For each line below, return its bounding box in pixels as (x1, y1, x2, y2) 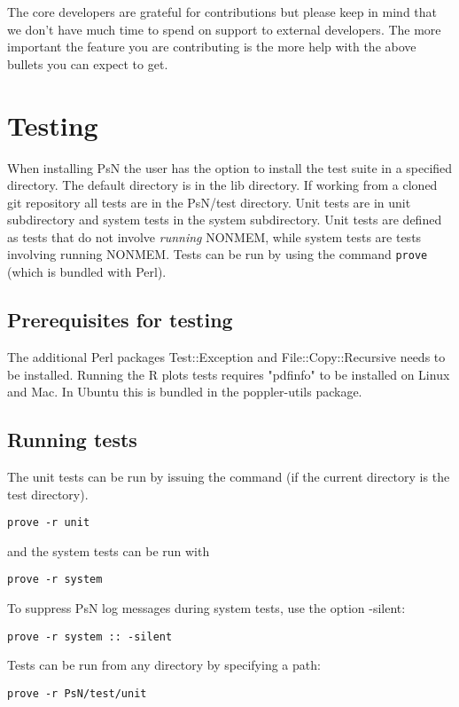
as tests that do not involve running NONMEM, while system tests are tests (7, 227, 422, 246)
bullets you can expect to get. (7, 54, 168, 73)
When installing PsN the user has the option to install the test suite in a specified (7, 158, 453, 177)
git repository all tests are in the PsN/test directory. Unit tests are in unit (7, 192, 411, 211)
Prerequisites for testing (7, 306, 233, 334)
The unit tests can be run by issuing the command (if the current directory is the (7, 467, 450, 485)
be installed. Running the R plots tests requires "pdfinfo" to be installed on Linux (7, 365, 450, 383)
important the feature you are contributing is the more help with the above (7, 37, 416, 56)
